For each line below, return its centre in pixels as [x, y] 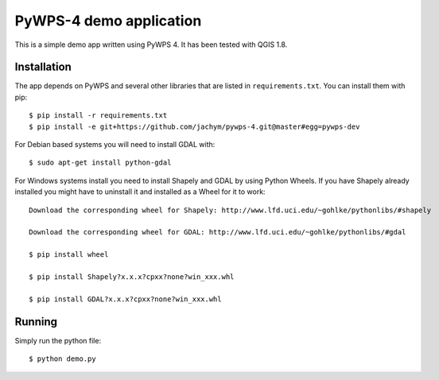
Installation [43, 67]
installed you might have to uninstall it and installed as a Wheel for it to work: [140, 192]
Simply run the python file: [58, 340]
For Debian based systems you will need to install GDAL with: [115, 145]
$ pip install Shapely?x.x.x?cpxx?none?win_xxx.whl [132, 277]
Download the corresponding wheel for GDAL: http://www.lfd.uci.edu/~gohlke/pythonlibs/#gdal [218, 232]
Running [36, 322]
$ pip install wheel [69, 255]
